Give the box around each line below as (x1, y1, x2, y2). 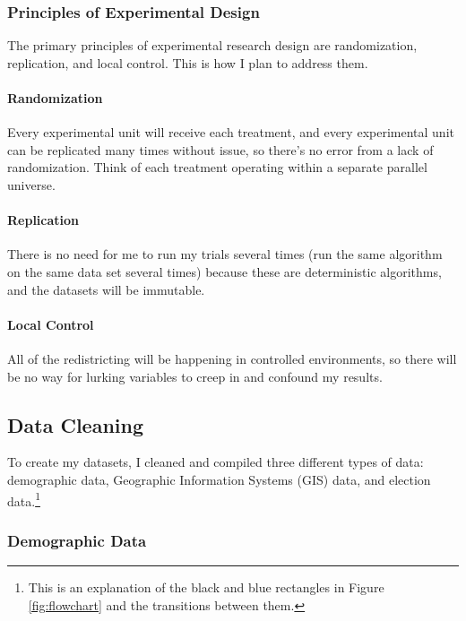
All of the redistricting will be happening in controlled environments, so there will (7, 349, 457, 367)
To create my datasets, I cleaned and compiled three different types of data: (7, 453, 424, 471)
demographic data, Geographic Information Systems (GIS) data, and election (7, 470, 431, 488)
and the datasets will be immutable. (7, 280, 205, 298)
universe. (7, 175, 56, 194)
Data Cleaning (7, 410, 143, 438)
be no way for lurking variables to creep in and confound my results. (7, 367, 383, 385)
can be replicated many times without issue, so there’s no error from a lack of (7, 140, 434, 159)
